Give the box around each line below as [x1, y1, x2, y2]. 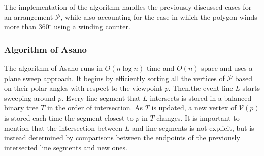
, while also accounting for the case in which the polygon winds [60, 11, 257, 22]
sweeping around [4, 92, 56, 103]
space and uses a [201, 63, 253, 73]
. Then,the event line [168, 83, 233, 93]
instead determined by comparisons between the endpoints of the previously [4, 132, 240, 143]
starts [242, 83, 260, 93]
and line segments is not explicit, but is [131, 122, 254, 133]
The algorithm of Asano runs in [4, 63, 103, 73]
